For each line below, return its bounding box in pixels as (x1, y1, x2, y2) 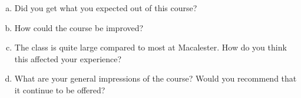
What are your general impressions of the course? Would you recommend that (14, 72, 297, 85)
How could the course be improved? (14, 21, 144, 33)
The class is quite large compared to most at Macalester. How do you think (14, 41, 287, 53)
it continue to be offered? (14, 83, 105, 96)
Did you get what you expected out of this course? (14, 2, 197, 13)
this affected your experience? (14, 52, 122, 65)
